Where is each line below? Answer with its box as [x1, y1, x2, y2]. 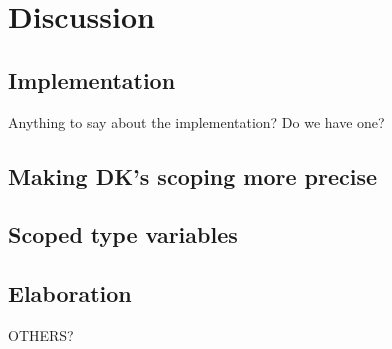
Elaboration [8, 278, 132, 309]
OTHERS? [8, 324, 74, 345]
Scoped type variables [8, 219, 238, 250]
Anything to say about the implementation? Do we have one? [8, 111, 385, 132]
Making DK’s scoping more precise [8, 160, 378, 191]
